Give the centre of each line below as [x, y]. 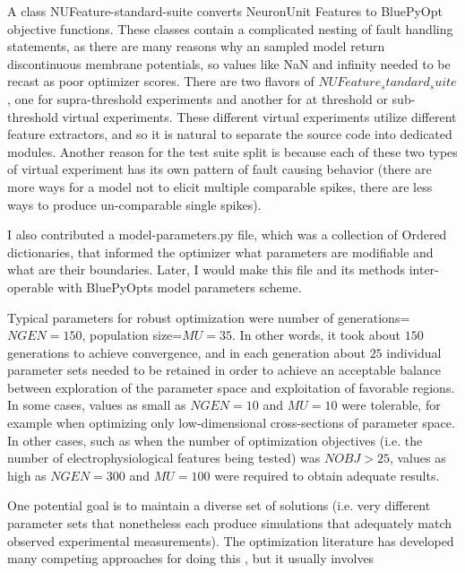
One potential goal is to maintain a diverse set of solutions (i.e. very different [219, 505]
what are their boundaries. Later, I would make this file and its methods [206, 269]
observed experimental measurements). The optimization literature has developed [231, 540]
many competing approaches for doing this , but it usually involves [191, 558]
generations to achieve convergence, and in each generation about [186, 352]
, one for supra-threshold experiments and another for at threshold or [198, 98]
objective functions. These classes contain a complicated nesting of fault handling [230, 28]
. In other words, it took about [317, 335]
